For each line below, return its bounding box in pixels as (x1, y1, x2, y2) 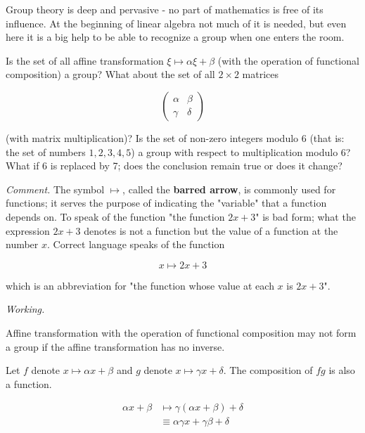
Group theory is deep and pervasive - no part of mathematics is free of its (6, 2, 324, 16)
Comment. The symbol (6, 181, 105, 196)
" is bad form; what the (255, 209, 356, 224)
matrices (242, 67, 279, 82)
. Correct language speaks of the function (47, 237, 225, 252)
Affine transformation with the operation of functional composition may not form (6, 325, 357, 340)
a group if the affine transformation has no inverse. (6, 339, 225, 354)
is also (328, 363, 355, 377)
